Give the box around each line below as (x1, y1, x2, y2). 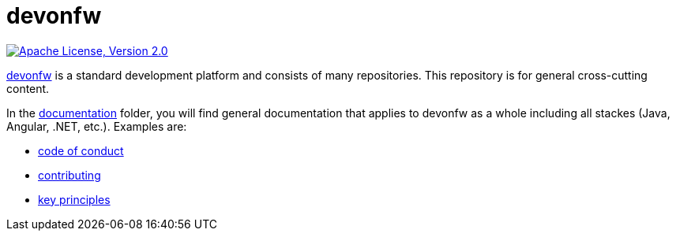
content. (6, 81, 50, 95)
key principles (38, 192, 111, 206)
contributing (38, 168, 101, 182)
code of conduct (38, 143, 124, 157)
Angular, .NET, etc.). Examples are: (6, 119, 187, 133)
